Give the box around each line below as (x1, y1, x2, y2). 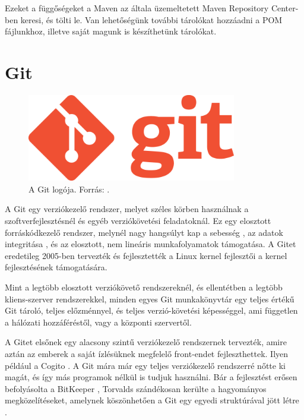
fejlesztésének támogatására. (5, 261, 107, 273)
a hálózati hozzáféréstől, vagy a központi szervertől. (5, 315, 192, 328)
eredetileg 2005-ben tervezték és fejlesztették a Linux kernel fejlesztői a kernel (5, 249, 287, 261)
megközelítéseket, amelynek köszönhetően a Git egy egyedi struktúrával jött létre (5, 394, 299, 406)
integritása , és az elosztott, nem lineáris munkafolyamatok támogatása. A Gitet (5, 238, 296, 250)
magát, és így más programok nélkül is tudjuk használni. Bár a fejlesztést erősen (5, 371, 297, 383)
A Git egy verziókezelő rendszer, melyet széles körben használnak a (5, 203, 249, 215)
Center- (271, 2, 299, 14)
